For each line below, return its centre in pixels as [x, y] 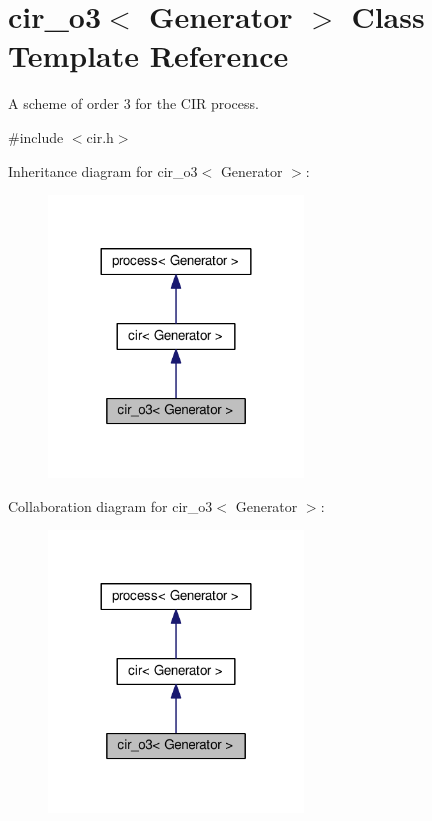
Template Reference [148, 55]
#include [36, 136]
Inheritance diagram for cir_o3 [103, 170]
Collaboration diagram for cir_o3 [110, 505]
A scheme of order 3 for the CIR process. [133, 103]
